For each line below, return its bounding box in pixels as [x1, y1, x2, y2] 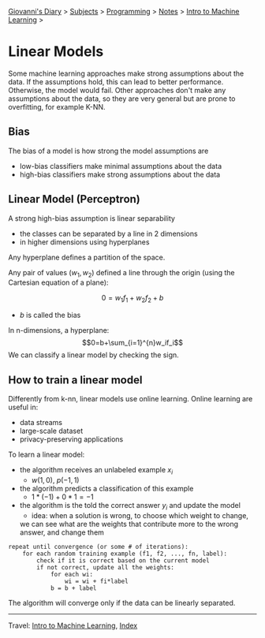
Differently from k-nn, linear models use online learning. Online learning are [8, 394, 253, 403]
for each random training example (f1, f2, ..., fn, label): [22, 550, 227, 558]
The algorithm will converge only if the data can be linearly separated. [8, 598, 236, 607]
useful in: [8, 402, 39, 412]
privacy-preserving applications [19, 434, 124, 444]
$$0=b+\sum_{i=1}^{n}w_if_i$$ [81, 338, 184, 348]
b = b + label [50, 584, 97, 592]
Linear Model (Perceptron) [8, 192, 140, 206]
